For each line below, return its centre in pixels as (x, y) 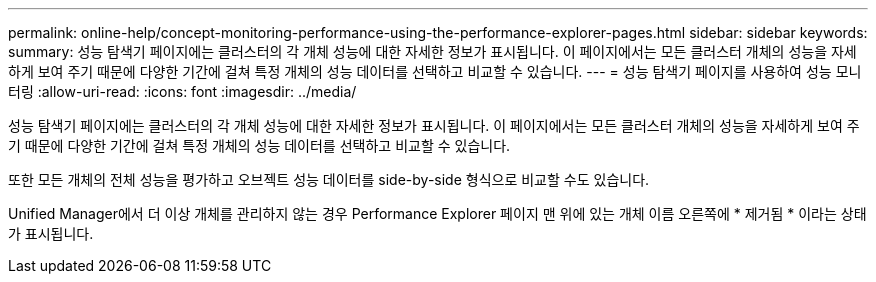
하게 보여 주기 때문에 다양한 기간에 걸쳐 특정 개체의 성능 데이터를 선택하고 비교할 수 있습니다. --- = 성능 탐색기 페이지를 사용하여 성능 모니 (435, 71)
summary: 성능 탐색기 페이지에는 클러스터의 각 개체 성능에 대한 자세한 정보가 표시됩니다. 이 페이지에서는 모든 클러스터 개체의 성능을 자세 (432, 51)
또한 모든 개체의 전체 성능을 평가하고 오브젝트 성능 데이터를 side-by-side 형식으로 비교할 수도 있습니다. (329, 179)
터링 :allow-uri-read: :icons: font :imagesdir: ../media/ (182, 91)
